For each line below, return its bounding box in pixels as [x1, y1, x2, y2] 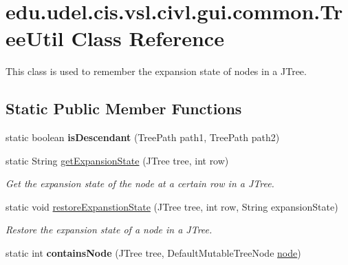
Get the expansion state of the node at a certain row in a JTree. [6, 176, 274, 191]
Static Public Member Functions [6, 98, 242, 119]
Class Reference [71, 24, 224, 52]
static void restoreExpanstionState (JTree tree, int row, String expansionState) [6, 199, 338, 213]
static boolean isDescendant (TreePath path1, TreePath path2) [6, 130, 280, 145]
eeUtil [6, 24, 64, 52]
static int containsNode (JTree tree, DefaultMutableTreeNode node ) [6, 246, 301, 260]
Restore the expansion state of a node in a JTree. [6, 222, 213, 237]
